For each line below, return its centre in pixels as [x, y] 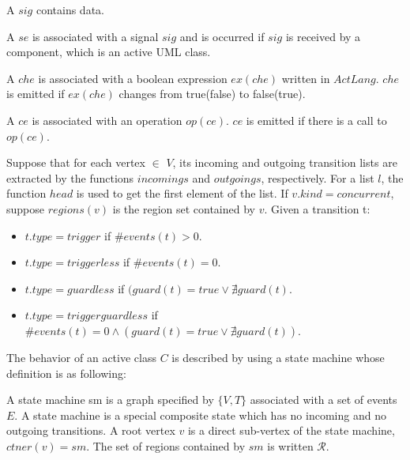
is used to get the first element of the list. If [182, 193]
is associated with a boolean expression [133, 78]
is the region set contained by [184, 208]
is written [290, 445]
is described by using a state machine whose [278, 357]
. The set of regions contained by [166, 445]
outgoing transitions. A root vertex [91, 430]
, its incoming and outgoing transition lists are [285, 162]
